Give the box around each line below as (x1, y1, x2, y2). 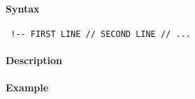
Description (6, 53, 63, 68)
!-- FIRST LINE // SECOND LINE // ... (10, 29, 191, 39)
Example (6, 80, 49, 95)
